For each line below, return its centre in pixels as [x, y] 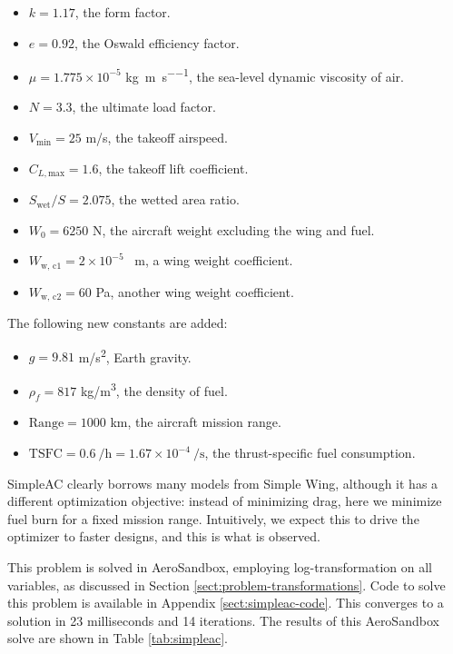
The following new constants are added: [118, 323]
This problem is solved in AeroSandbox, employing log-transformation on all [220, 567]
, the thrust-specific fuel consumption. [310, 453]
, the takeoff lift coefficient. [173, 168]
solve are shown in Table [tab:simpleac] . [118, 638]
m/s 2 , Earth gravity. [135, 355]
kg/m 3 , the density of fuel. [154, 389]
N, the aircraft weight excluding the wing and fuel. [234, 229]
